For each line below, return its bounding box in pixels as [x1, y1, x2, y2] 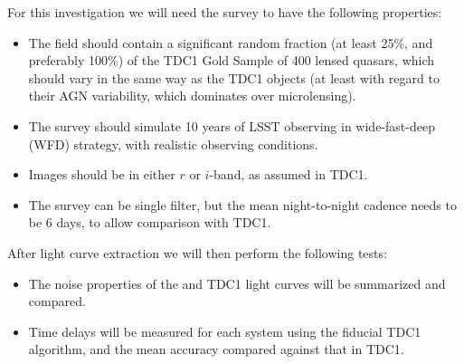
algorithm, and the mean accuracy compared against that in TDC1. [28, 340, 404, 359]
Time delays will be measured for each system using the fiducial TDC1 [28, 321, 421, 340]
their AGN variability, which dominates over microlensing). [28, 86, 356, 105]
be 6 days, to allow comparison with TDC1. [28, 213, 271, 232]
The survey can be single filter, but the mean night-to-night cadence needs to [28, 195, 457, 214]
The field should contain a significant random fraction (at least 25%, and [28, 33, 433, 52]
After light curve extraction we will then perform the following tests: [7, 243, 387, 262]
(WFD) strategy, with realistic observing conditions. [28, 134, 318, 153]
